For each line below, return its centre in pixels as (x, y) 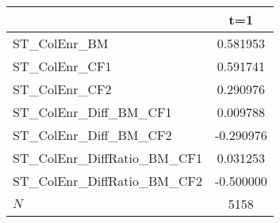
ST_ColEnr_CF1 (62, 66)
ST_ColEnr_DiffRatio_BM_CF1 (107, 158)
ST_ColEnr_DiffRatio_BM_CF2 (107, 181)
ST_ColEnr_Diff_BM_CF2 (92, 135)
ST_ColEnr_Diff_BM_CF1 (92, 112)
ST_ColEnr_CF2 (62, 89)
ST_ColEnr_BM (61, 43)
